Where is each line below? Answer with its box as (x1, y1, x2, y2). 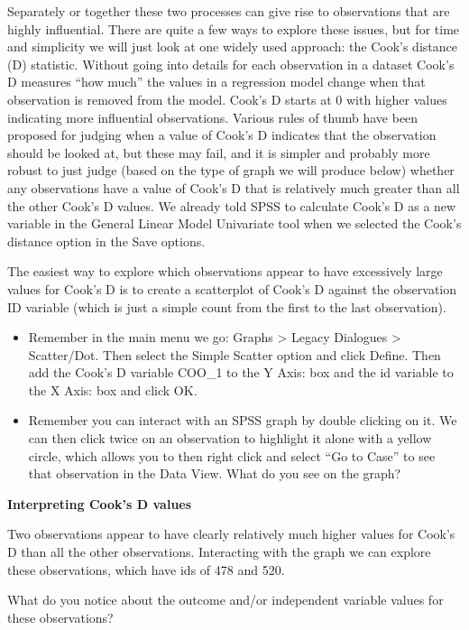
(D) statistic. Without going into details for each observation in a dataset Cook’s (7, 54, 455, 73)
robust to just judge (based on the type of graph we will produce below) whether (7, 161, 455, 180)
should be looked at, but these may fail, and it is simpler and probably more (7, 143, 430, 162)
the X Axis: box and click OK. (28, 380, 198, 399)
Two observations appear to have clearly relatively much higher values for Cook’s (7, 524, 455, 543)
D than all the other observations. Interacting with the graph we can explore (7, 542, 431, 561)
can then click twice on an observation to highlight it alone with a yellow (28, 429, 432, 448)
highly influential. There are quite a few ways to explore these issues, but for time (7, 19, 460, 38)
